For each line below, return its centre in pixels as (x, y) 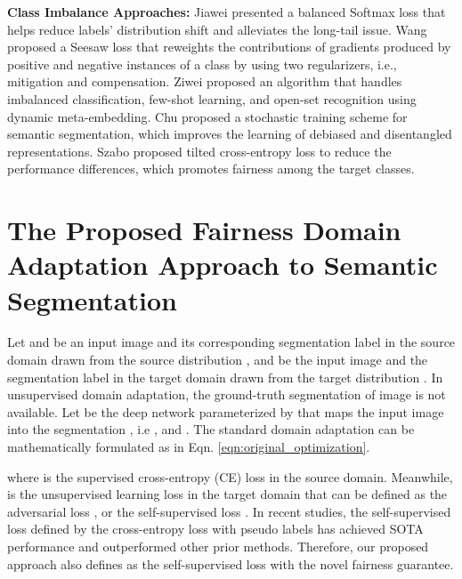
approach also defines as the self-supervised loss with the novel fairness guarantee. (231, 563)
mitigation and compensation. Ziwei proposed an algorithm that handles (205, 81)
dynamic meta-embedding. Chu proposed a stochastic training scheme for (207, 116)
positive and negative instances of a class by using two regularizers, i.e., (202, 64)
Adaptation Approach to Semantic (223, 265)
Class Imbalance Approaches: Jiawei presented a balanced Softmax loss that (227, 12)
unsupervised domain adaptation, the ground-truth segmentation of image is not (227, 394)
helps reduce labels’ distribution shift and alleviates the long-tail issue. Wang (217, 29)
